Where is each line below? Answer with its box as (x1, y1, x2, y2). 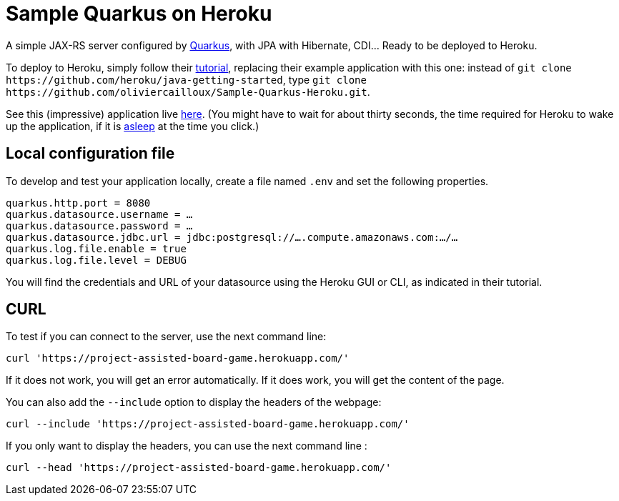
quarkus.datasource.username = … (6, 208, 193, 220)
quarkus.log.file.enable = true (6, 242, 187, 254)
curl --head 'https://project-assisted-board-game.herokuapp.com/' (6, 462, 392, 474)
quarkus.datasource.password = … (6, 219, 193, 232)
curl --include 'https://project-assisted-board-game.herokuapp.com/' (6, 418, 410, 430)
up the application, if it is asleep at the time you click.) (6, 119, 259, 132)
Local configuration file (6, 144, 175, 163)
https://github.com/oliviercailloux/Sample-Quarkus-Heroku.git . (6, 85, 370, 98)
